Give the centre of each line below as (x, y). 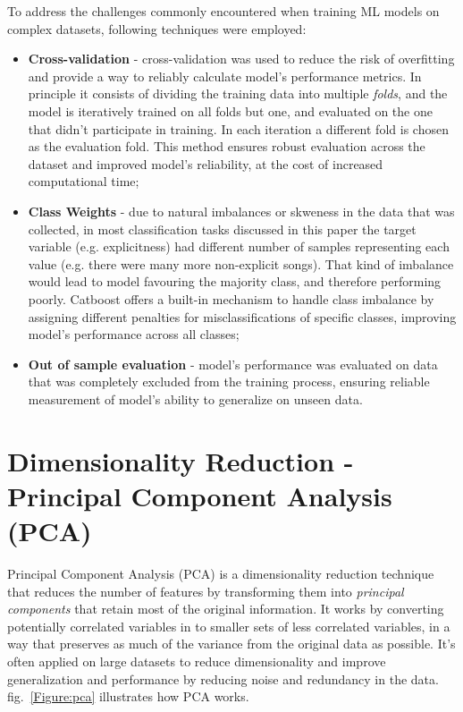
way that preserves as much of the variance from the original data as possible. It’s (231, 644)
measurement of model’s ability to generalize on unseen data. (195, 398)
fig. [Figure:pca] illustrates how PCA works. (128, 696)
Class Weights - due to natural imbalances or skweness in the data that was (241, 211)
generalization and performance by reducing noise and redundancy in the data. (223, 678)
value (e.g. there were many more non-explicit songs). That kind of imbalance (241, 263)
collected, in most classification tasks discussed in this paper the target (222, 229)
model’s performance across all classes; (134, 334)
